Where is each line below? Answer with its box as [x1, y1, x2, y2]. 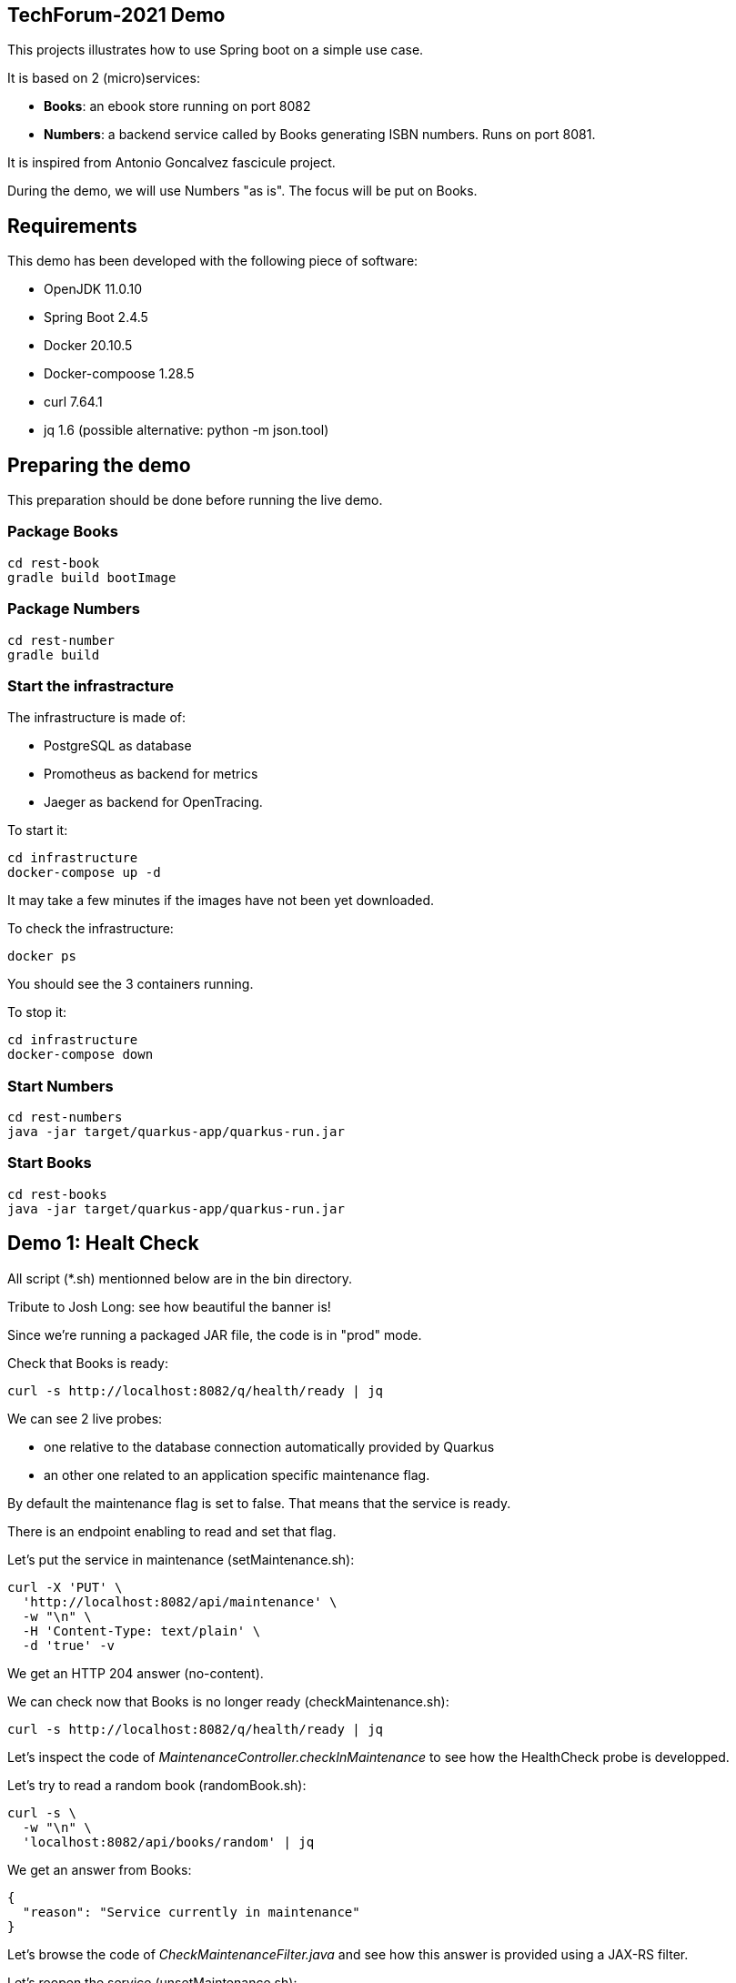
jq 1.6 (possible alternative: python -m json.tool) [44, 422, 329, 438]
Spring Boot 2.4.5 [44, 309, 148, 326]
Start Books [7, 1153, 92, 1173]
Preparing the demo [7, 453, 191, 477]
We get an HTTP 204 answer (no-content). [7, 1665, 264, 1681]
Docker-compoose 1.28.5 [44, 366, 195, 382]
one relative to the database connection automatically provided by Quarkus [44, 1438, 495, 1455]
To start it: [7, 822, 68, 839]
